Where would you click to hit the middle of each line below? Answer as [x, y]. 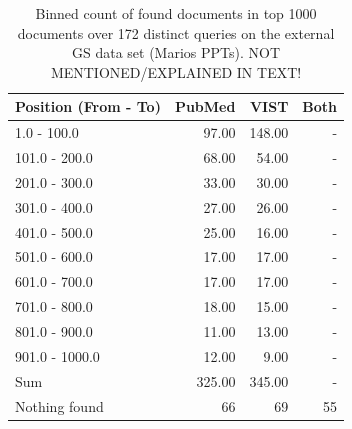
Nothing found [59, 405]
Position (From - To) [88, 106]
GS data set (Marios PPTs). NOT [176, 52]
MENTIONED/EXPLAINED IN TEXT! [176, 71]
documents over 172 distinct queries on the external [176, 32]
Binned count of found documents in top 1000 [176, 13]
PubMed [205, 106]
